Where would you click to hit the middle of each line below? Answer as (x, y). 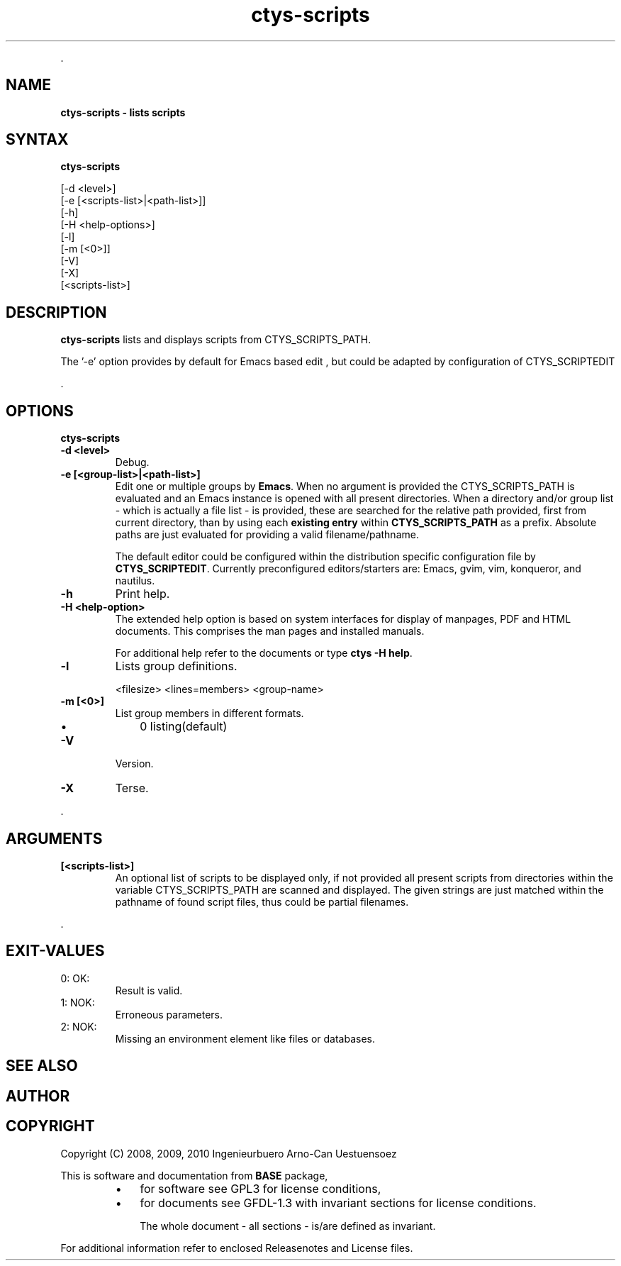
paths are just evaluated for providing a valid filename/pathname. (267, 535)
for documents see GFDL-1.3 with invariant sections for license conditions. (338, 1203)
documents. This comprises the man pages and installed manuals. (270, 631)
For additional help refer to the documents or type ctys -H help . (264, 653)
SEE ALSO (42, 1066)
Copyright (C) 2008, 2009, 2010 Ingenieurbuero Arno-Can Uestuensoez (229, 1153)
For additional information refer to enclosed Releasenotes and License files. (237, 1248)
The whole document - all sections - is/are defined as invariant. (288, 1226)
